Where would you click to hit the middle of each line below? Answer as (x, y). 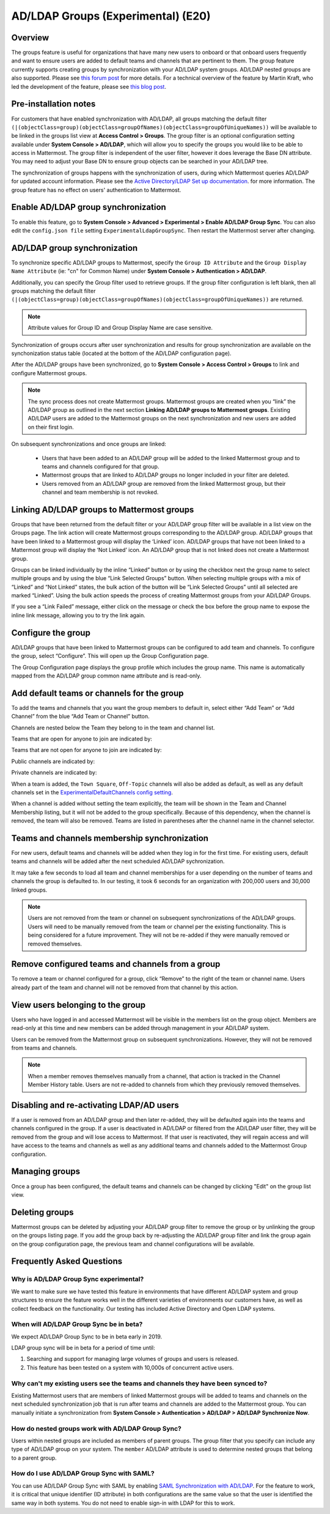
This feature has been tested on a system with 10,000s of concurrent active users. (130, 1367)
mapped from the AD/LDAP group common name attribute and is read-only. (106, 676)
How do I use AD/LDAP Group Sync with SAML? (83, 1474)
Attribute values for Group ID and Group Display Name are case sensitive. (120, 328)
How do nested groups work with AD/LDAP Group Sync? (96, 1428)
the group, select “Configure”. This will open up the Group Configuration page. (110, 656)
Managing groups (46, 1172)
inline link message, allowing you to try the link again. (79, 615)
